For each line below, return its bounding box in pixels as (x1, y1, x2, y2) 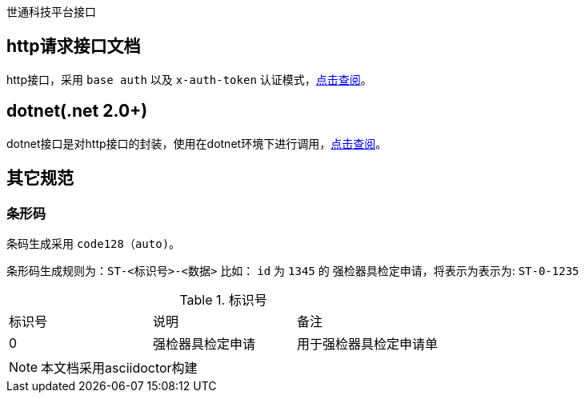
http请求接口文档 (6, 36, 141, 57)
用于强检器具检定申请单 (297, 335, 439, 352)
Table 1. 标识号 (179, 291, 267, 308)
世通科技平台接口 (6, 5, 96, 18)
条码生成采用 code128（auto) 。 (6, 236, 181, 250)
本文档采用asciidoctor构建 (41, 359, 198, 376)
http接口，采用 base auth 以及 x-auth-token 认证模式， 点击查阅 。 (6, 72, 372, 86)
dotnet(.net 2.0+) (6, 101, 148, 122)
